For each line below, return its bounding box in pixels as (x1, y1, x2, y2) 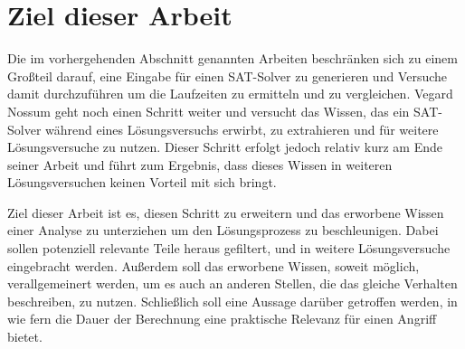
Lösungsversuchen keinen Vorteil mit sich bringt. (7, 173, 277, 192)
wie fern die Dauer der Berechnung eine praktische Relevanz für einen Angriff (7, 309, 437, 328)
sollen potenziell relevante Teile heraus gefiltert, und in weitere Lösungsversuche (7, 239, 451, 258)
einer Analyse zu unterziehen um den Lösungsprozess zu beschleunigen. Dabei (7, 221, 439, 240)
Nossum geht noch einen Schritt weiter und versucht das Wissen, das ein (7, 101, 410, 120)
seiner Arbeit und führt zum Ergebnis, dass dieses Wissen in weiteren (7, 155, 393, 174)
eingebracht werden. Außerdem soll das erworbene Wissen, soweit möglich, (7, 256, 420, 275)
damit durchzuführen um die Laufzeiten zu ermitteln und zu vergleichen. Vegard (7, 84, 453, 103)
